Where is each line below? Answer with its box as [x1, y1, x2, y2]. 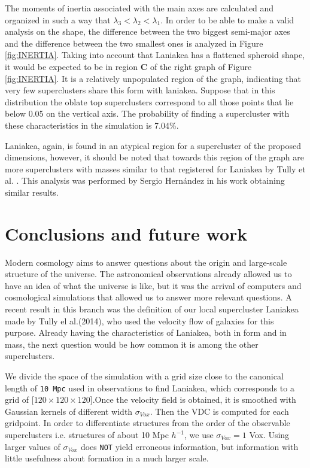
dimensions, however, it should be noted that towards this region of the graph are [5, 151, 304, 163]
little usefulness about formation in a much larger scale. [5, 452, 209, 464]
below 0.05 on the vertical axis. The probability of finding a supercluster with [5, 107, 290, 120]
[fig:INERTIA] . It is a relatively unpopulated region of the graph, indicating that [5, 72, 301, 84]
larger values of [5, 440, 60, 452]
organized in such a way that [5, 13, 111, 26]
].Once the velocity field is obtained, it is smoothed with [90, 393, 296, 406]
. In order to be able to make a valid [160, 13, 294, 26]
